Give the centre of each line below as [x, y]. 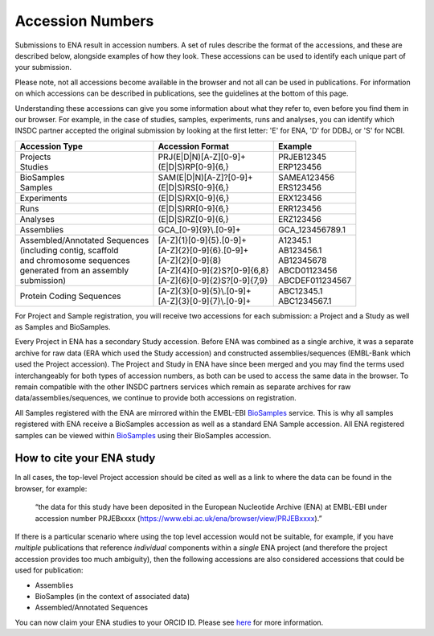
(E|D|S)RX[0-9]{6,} [194, 198]
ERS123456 [299, 187]
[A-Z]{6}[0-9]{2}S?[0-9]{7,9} [213, 280]
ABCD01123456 [307, 270]
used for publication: [49, 570]
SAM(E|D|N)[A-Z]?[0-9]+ [205, 177]
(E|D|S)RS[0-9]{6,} [193, 187]
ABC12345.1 [300, 291]
